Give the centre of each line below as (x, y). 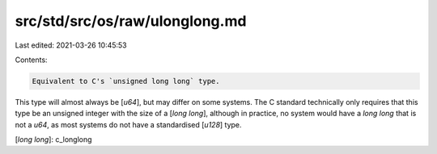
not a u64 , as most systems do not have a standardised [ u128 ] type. (128, 124)
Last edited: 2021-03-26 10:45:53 (71, 45)
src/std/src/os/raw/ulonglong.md (131, 21)
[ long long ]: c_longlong (53, 139)
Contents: (31, 60)
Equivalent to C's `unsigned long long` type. (126, 81)
